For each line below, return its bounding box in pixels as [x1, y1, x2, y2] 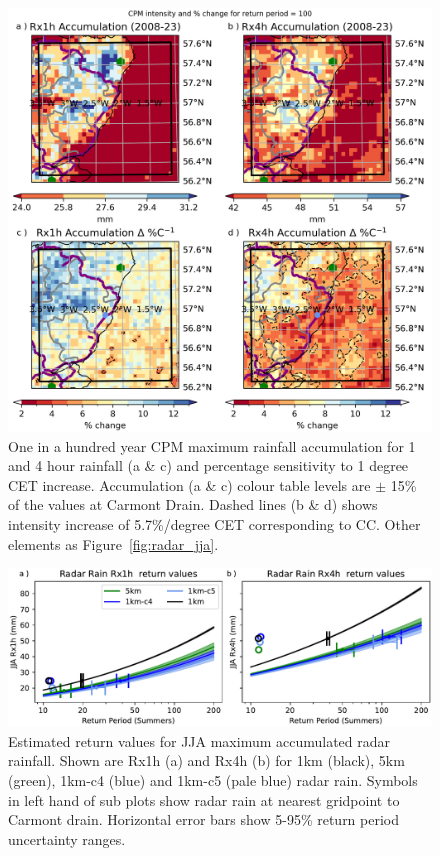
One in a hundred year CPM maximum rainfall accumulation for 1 [8, 435, 416, 456]
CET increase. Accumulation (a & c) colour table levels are [8, 474, 371, 495]
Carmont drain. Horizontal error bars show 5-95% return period [8, 809, 400, 830]
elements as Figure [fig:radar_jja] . [8, 533, 219, 554]
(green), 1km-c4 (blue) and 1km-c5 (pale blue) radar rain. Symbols [8, 769, 418, 790]
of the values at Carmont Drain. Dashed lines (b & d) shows [8, 494, 378, 515]
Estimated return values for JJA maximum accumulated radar [8, 730, 391, 751]
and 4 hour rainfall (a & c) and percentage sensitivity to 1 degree [8, 455, 409, 476]
